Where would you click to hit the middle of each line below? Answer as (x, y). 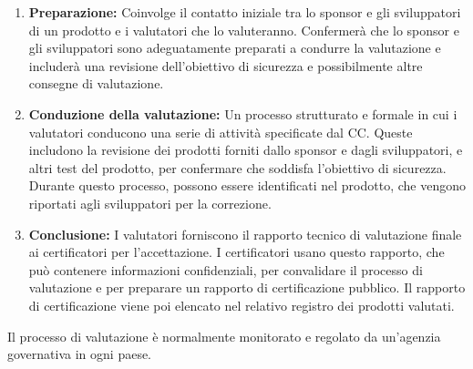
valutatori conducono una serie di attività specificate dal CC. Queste (221, 132)
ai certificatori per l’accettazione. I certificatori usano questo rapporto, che (236, 252)
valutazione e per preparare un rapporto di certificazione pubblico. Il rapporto (247, 287)
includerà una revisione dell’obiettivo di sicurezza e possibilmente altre (226, 65)
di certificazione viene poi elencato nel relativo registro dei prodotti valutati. (242, 305)
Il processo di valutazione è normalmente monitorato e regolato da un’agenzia (224, 336)
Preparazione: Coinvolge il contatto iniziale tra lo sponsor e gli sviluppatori (245, 12)
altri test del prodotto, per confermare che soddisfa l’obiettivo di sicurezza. (237, 167)
